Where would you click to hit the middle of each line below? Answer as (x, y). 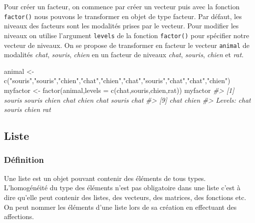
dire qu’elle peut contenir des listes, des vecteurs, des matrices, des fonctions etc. (125, 197)
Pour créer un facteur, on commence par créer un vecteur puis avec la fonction (122, 6)
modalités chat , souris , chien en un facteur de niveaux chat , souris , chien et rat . (124, 55)
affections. (19, 216)
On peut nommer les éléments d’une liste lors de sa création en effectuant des (120, 207)
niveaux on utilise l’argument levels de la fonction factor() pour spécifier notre (127, 35)
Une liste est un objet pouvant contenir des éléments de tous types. (105, 178)
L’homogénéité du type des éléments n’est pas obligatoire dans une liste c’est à (122, 188)
